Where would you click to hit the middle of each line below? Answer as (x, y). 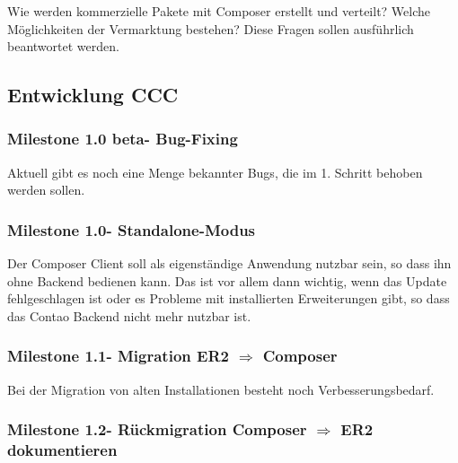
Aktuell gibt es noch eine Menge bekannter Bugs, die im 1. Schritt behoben (215, 172)
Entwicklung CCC (93, 95)
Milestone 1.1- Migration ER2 (118, 356)
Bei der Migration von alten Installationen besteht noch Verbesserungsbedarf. (221, 389)
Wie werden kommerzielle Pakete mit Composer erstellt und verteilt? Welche (219, 11)
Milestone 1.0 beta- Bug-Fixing (123, 139)
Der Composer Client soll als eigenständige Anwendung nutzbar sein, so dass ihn (229, 263)
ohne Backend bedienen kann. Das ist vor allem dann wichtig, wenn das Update (227, 280)
